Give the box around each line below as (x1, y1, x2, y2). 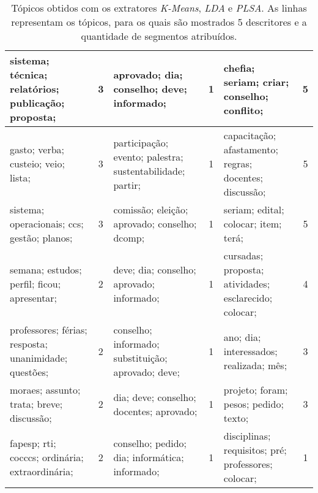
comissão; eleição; (113, 202, 188, 216)
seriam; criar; (223, 74, 289, 89)
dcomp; (113, 231, 145, 245)
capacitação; (223, 128, 276, 142)
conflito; (223, 102, 264, 117)
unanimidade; (10, 351, 68, 365)
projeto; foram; (223, 383, 288, 397)
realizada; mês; (223, 357, 287, 372)
